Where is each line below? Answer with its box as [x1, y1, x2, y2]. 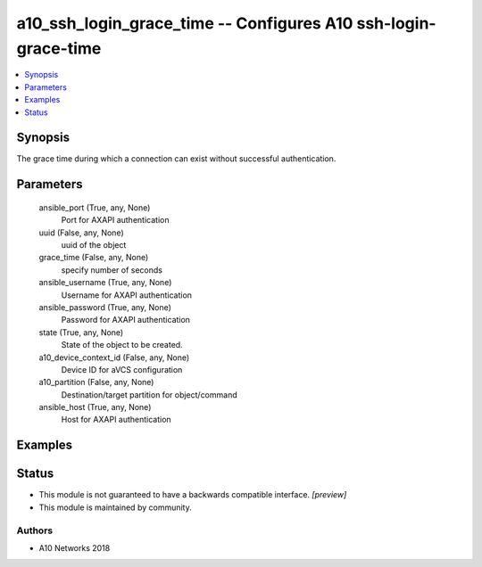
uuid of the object [61, 240, 127, 250]
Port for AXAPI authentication [61, 215, 170, 226]
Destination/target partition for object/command [61, 389, 237, 400]
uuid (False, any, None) [38, 227, 124, 238]
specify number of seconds [61, 264, 162, 275]
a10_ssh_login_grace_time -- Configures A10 [16, 13, 353, 33]
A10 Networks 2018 [38, 542, 111, 553]
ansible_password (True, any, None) [38, 301, 171, 312]
